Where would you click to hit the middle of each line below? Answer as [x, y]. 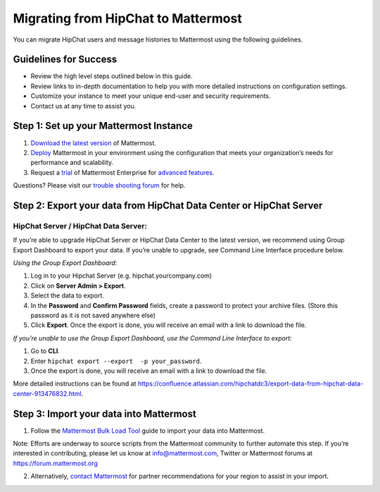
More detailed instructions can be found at [75, 383]
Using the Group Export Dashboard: [65, 263]
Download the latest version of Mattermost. [93, 143]
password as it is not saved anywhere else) [93, 315]
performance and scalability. [72, 163]
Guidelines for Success [65, 60]
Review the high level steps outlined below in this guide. [112, 76]
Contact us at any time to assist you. [83, 106]
